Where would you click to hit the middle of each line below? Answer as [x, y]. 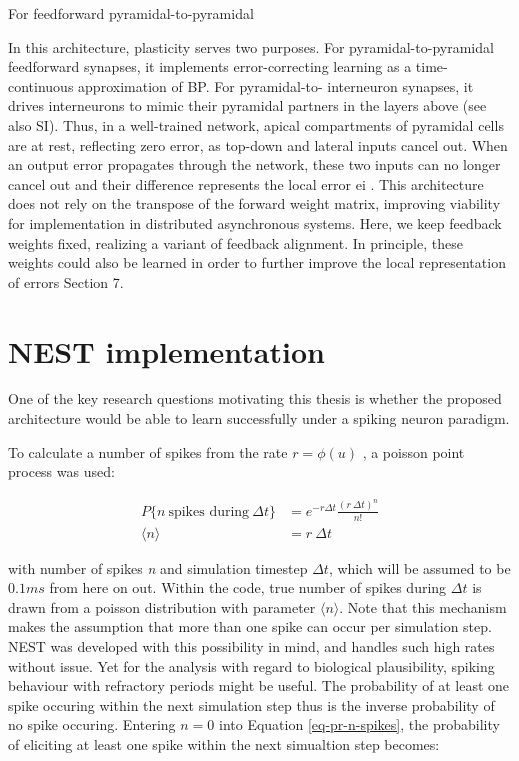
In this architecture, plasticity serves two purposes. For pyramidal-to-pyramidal [251, 46]
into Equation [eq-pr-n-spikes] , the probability [359, 724]
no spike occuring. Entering [92, 724]
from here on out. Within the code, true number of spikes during [248, 587]
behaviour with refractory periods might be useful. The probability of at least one [259, 685]
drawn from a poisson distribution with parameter [162, 606]
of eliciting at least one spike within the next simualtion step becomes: [224, 743]
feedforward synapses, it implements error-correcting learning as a [210, 66]
